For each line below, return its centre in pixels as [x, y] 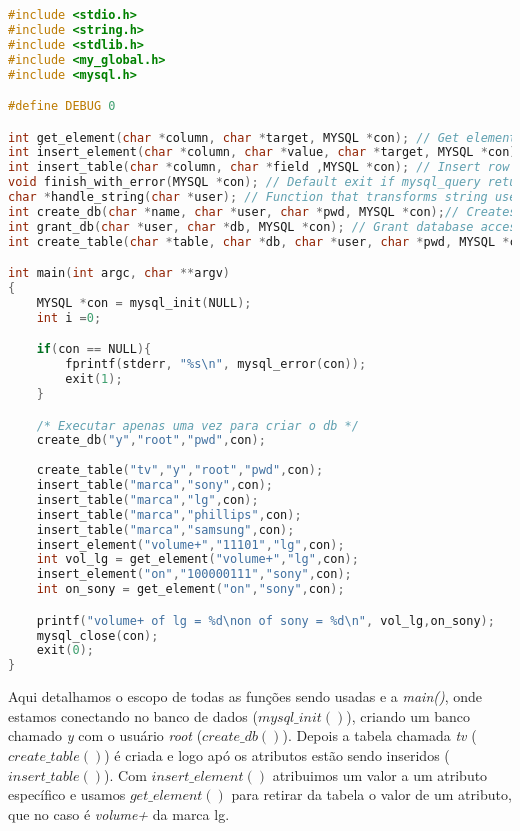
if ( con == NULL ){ [94, 349]
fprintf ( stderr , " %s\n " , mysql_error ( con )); [216, 364]
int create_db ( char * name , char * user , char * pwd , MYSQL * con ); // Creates [262, 211]
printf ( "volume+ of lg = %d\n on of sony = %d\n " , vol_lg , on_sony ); [265, 620]
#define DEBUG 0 [62, 106]
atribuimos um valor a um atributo [380, 774]
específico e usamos [67, 794]
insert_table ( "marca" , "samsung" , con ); [165, 529]
